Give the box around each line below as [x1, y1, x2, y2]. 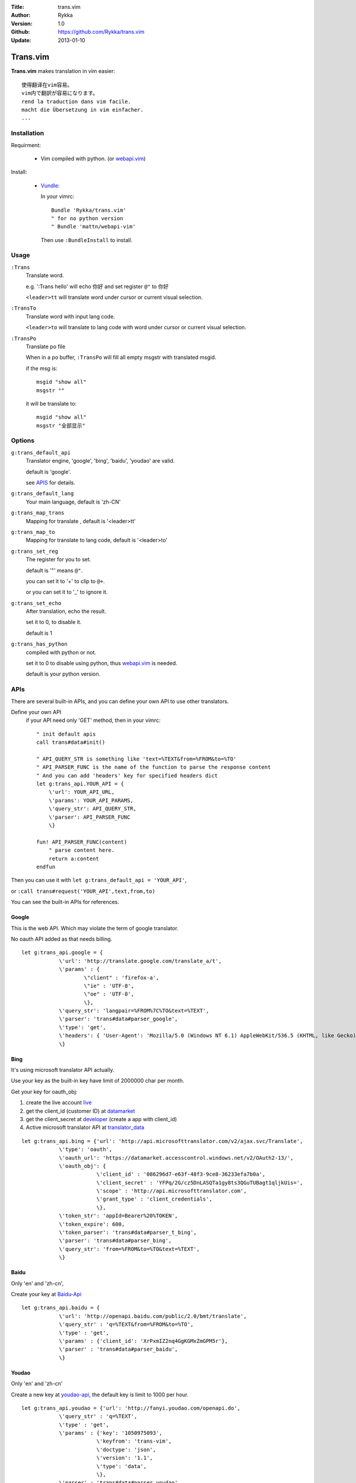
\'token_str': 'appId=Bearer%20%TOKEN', [59, 1213, 178, 1219]
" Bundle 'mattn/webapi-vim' [51, 223, 136, 230]
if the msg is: [26, 365, 58, 372]
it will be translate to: [26, 400, 77, 407]
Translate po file [26, 343, 65, 350]
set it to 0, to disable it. [26, 619, 82, 626]
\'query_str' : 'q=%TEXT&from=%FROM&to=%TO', [59, 1321, 194, 1328]
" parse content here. [48, 847, 115, 854]
